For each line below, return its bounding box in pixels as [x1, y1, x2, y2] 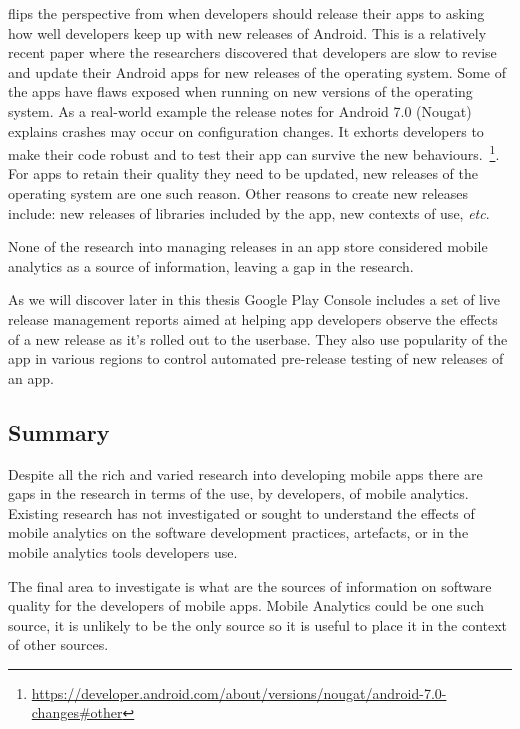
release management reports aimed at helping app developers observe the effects [8, 308, 498, 329]
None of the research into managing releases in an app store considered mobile [8, 236, 488, 257]
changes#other [31, 702, 123, 723]
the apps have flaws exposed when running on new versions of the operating [8, 81, 473, 102]
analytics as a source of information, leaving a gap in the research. [8, 255, 414, 276]
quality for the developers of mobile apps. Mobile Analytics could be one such [8, 595, 485, 616]
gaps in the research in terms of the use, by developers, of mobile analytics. [8, 483, 469, 504]
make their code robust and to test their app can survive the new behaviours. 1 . [8, 141, 500, 164]
